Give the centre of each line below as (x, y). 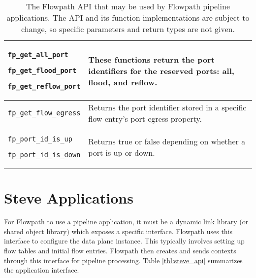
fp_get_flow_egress (44, 113)
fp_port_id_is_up (40, 139)
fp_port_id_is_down (44, 155)
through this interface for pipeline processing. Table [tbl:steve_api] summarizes (123, 260)
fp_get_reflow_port (44, 86)
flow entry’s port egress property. (145, 119)
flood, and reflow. (123, 82)
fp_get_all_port (38, 55)
